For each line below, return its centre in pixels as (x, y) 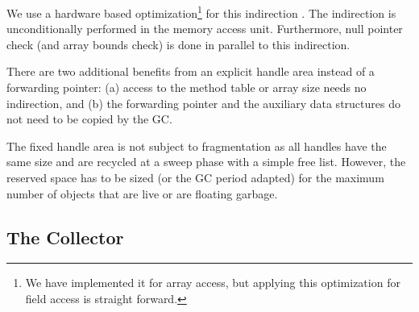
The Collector (65, 237)
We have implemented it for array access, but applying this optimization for (213, 283)
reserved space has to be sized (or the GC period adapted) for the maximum (195, 177)
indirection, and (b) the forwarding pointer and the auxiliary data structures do (203, 103)
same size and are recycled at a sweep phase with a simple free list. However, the (206, 162)
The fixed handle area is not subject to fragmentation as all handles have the (197, 146)
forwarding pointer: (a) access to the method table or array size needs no (187, 87)
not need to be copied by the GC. (89, 119)
